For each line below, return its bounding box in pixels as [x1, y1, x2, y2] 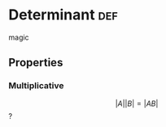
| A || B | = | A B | [115, 99, 159, 108]
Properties [8, 56, 63, 70]
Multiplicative [8, 80, 64, 91]
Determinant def [8, 6, 118, 24]
